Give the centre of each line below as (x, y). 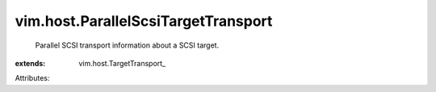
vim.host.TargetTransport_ (122, 63)
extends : (30, 63)
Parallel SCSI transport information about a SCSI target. (127, 45)
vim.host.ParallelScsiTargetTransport (144, 21)
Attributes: (32, 78)
